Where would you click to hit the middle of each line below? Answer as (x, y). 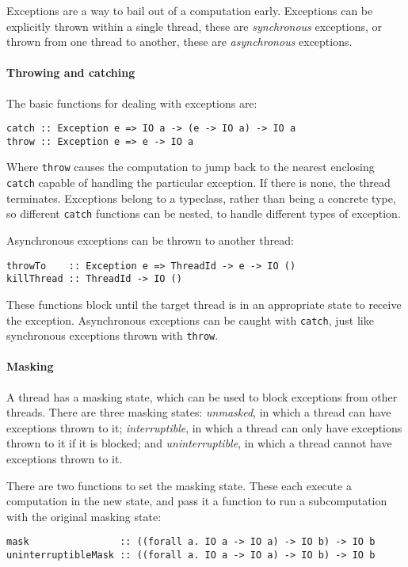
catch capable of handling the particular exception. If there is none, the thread (198, 183)
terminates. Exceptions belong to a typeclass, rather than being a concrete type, (201, 198)
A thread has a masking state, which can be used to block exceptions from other (202, 396)
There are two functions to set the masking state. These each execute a (179, 485)
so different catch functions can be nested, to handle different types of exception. (204, 213)
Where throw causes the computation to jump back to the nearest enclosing (191, 167)
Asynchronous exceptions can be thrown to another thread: (150, 240)
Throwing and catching (71, 72)
